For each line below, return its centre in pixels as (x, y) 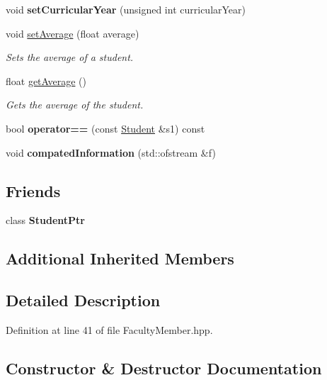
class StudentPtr (45, 220)
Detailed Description (83, 300)
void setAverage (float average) (73, 33)
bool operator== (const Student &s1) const (105, 128)
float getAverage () (46, 80)
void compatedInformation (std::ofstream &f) (111, 152)
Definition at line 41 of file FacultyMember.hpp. (109, 329)
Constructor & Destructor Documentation (164, 368)
